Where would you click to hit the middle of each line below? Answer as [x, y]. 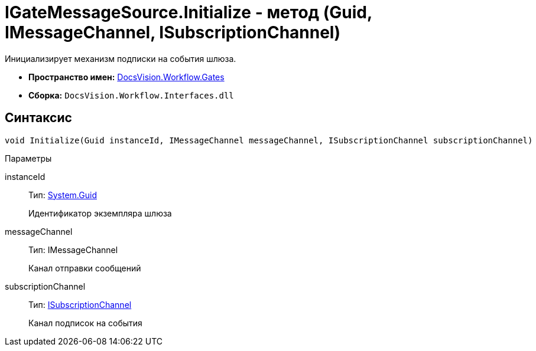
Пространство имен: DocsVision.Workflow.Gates [126, 77]
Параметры [28, 158]
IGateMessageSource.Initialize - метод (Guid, [189, 12]
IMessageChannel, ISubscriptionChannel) [173, 32]
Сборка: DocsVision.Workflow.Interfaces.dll [131, 95]
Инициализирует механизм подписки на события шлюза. [121, 58]
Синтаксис [38, 118]
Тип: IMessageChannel [73, 250]
